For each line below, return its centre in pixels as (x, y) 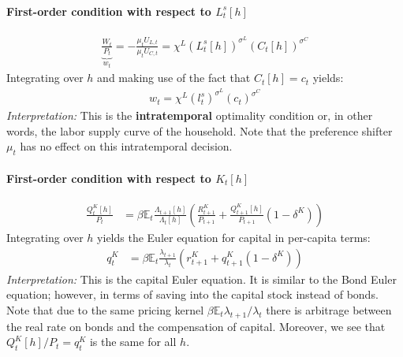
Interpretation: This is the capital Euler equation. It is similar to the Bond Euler (201, 279)
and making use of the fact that (174, 78)
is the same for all (133, 342)
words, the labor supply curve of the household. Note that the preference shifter (200, 130)
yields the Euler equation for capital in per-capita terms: (234, 237)
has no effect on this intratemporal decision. (126, 146)
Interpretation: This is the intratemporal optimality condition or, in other (190, 115)
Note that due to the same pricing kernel (105, 309)
